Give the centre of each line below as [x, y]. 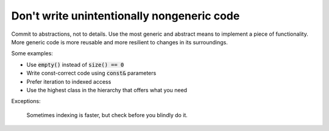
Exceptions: [26, 101]
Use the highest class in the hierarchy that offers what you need [107, 90]
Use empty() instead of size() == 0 [75, 64]
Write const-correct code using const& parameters [91, 73]
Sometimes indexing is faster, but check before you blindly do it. [107, 115]
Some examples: [32, 53]
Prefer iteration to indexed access [69, 81]
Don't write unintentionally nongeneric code [126, 16]
